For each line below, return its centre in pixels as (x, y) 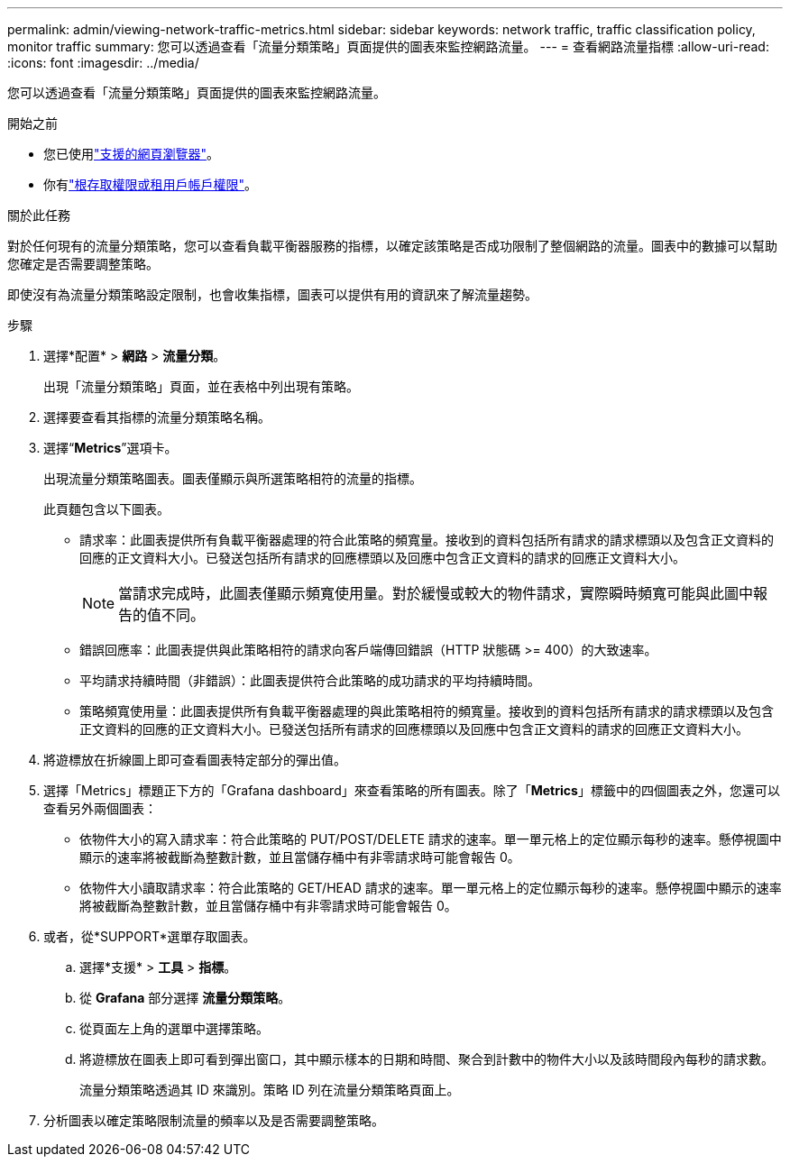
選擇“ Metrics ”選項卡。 (110, 448)
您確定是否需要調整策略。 (83, 264)
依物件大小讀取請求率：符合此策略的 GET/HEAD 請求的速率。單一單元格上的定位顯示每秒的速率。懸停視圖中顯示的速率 (431, 888)
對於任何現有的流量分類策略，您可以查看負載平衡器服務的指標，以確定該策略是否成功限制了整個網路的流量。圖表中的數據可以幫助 (392, 246)
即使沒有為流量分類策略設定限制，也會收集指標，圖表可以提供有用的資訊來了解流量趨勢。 (272, 294)
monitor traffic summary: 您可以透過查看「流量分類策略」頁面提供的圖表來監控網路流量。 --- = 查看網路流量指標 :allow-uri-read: (388, 46)
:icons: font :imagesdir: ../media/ (103, 63)
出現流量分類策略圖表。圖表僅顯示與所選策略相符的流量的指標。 (233, 478)
